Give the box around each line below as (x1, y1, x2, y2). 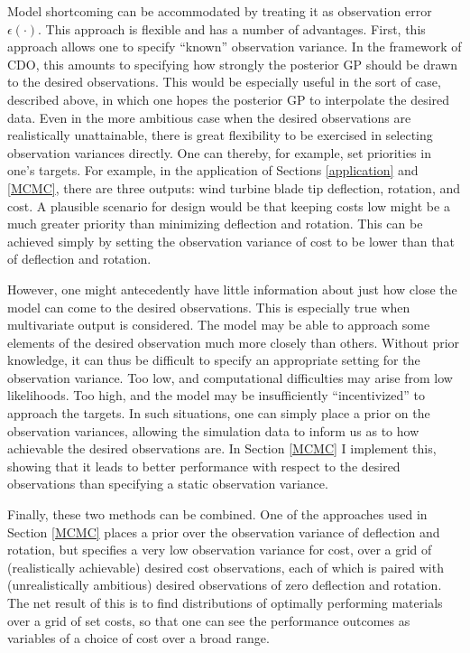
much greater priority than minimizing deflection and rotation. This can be (7, 214, 423, 233)
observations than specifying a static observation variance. (7, 474, 328, 493)
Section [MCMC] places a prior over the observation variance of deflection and (7, 522, 440, 541)
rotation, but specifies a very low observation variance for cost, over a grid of (7, 540, 432, 559)
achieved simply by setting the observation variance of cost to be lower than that (7, 231, 455, 250)
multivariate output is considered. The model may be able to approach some (7, 315, 430, 334)
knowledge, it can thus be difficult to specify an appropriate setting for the (7, 350, 420, 369)
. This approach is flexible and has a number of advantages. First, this (38, 19, 426, 38)
